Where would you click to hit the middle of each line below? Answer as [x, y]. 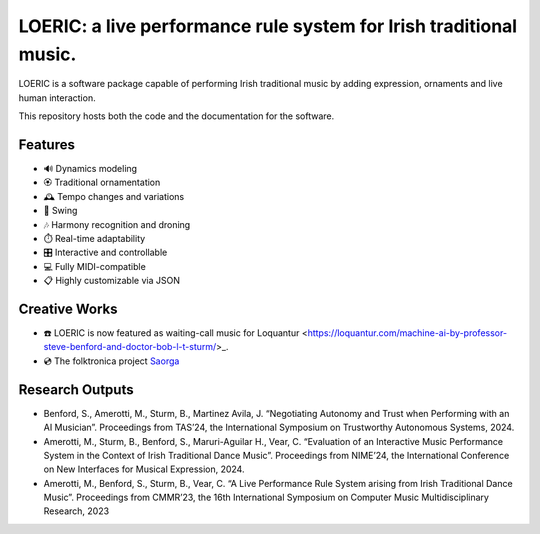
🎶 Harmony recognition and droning [117, 224]
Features [46, 144]
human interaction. [57, 97]
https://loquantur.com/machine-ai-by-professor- [407, 333]
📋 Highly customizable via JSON [111, 281]
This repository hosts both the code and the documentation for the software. [176, 116]
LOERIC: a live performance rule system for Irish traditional [268, 26]
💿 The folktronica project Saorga [111, 361]
